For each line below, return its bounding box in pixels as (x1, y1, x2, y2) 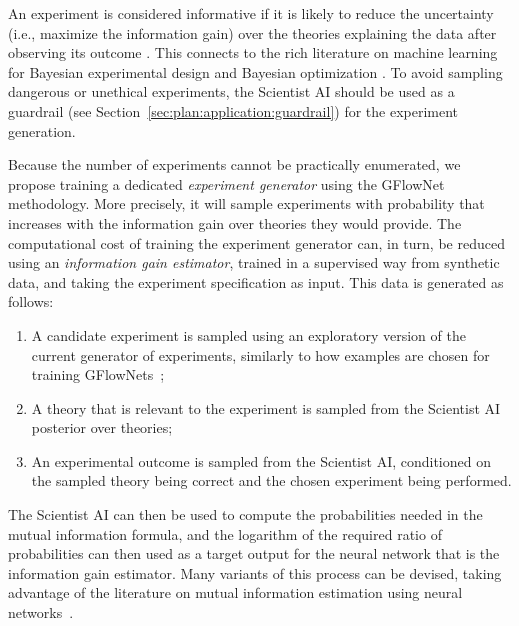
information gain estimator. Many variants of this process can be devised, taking (8, 562, 502, 583)
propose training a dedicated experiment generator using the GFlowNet (8, 173, 445, 194)
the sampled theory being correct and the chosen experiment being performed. (31, 470, 512, 491)
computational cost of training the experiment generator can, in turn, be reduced (8, 232, 505, 253)
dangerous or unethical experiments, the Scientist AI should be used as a (8, 81, 455, 102)
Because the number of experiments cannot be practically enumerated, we (8, 154, 461, 175)
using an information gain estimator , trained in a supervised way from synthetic (8, 252, 500, 273)
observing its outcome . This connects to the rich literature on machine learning (8, 42, 498, 63)
